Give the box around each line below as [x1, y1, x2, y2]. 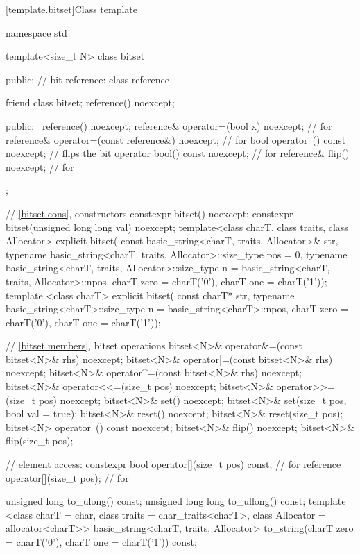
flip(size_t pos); [6, 433, 74, 448]
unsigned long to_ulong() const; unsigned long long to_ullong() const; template [6, 494, 346, 508]
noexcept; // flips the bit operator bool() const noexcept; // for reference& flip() [6, 146, 350, 160]
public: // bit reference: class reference [6, 72, 169, 86]
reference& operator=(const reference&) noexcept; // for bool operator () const [6, 132, 346, 146]
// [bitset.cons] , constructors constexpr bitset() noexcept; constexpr [6, 205, 293, 220]
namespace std [6, 25, 67, 40]
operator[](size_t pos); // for [6, 470, 129, 485]
